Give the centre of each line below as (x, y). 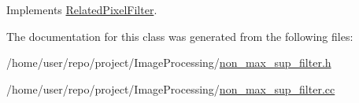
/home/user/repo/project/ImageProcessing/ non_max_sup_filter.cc (171, 88)
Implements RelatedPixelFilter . (82, 9)
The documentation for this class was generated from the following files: (180, 36)
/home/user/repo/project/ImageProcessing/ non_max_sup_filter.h (169, 63)
